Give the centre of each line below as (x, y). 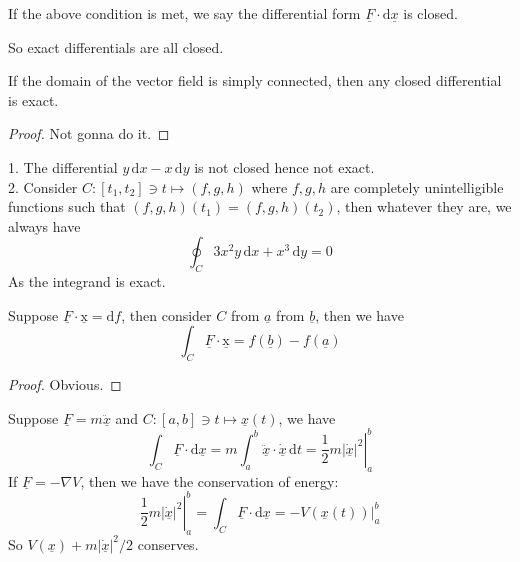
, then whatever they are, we (424, 206)
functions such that (67, 206)
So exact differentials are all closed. (116, 46)
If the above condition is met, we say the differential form (184, 13)
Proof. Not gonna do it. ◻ (89, 133)
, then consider (166, 314)
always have (44, 225)
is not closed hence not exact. (284, 166)
